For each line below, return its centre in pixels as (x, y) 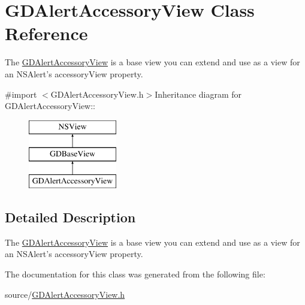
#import (21, 94)
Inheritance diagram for (198, 94)
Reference (46, 33)
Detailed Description (70, 217)
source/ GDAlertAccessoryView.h (65, 294)
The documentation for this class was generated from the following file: (135, 274)
